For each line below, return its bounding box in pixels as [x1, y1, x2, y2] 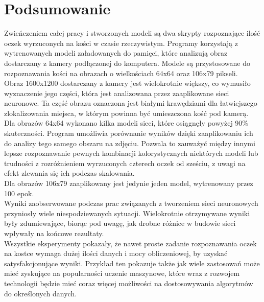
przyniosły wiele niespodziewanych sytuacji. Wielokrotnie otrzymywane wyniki [4, 207, 250, 218]
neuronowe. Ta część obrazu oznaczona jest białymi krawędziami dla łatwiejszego [4, 98, 257, 108]
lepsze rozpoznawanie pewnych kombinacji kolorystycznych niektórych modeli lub [4, 148, 258, 158]
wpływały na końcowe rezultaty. [4, 228, 104, 238]
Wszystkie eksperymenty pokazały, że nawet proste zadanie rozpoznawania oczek [4, 238, 257, 248]
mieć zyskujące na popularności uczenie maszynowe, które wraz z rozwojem [4, 268, 240, 278]
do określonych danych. [4, 288, 77, 298]
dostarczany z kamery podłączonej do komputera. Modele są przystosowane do [4, 57, 250, 68]
